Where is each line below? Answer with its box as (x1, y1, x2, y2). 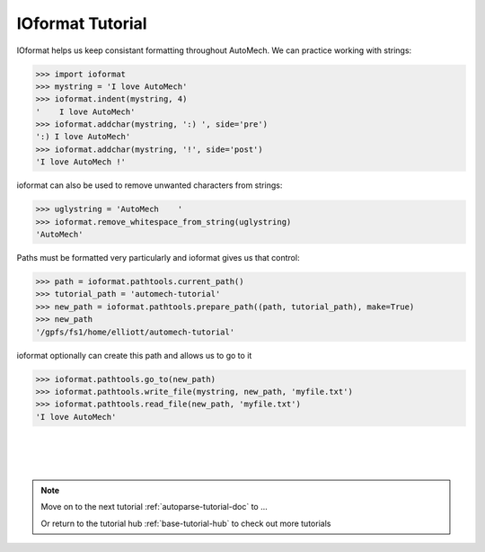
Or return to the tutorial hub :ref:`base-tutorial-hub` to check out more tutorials (40, 518, 331, 529)
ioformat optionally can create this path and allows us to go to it (16, 350, 252, 361)
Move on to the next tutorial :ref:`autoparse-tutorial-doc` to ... (40, 502, 269, 512)
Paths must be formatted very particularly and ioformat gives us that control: (16, 253, 300, 263)
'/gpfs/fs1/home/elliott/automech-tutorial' (35, 326, 235, 337)
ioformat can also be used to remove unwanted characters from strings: (16, 180, 283, 191)
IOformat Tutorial (16, 13, 147, 33)
